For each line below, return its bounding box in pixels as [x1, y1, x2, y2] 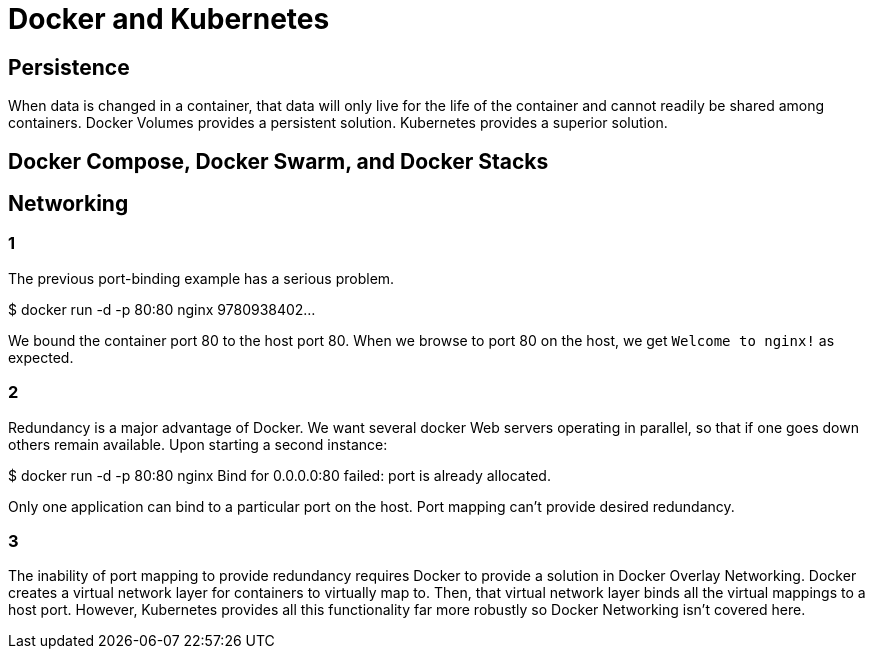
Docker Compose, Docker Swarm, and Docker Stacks [8, 148, 549, 174]
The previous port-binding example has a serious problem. [8, 269, 395, 287]
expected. [8, 348, 74, 366]
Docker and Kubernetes [8, 2, 330, 36]
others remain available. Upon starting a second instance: [8, 435, 388, 453]
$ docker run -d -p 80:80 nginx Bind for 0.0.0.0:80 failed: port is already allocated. [8, 466, 551, 484]
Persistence [8, 54, 130, 80]
